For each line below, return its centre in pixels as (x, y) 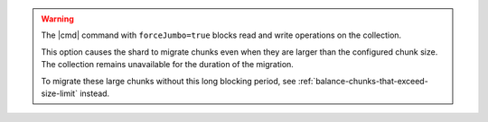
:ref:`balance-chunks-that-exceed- (363, 81)
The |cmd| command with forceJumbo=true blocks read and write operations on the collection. (221, 35)
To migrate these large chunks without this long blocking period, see (169, 81)
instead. (95, 93)
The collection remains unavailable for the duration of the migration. (167, 65)
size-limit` (60, 93)
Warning (57, 19)
